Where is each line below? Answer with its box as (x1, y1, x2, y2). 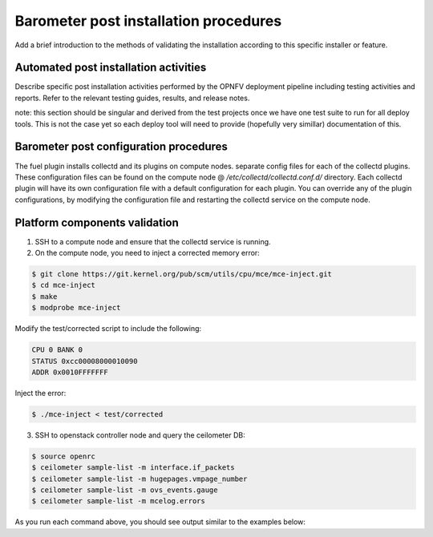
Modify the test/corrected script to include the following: (14, 324, 202, 333)
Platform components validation (14, 216, 180, 229)
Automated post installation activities (14, 61, 207, 75)
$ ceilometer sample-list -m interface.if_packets (31, 463, 236, 472)
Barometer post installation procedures (14, 12, 282, 30)
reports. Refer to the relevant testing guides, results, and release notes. (14, 93, 250, 103)
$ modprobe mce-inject (31, 303, 121, 313)
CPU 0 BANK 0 (31, 345, 83, 354)
